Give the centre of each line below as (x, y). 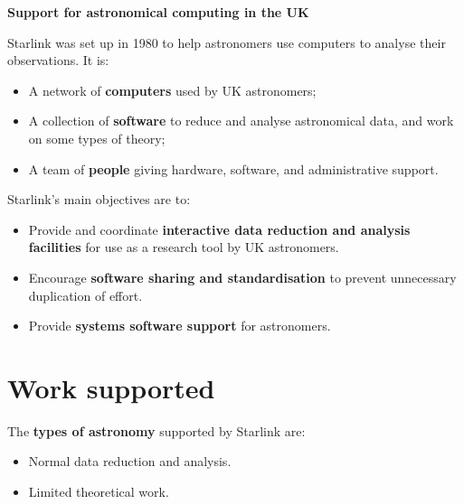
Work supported (111, 387)
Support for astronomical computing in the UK (158, 12)
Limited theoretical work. (99, 492)
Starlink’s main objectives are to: (99, 199)
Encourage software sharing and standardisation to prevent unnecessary (242, 277)
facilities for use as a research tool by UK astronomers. (184, 247)
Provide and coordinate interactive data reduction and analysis (219, 229)
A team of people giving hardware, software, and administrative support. (233, 168)
